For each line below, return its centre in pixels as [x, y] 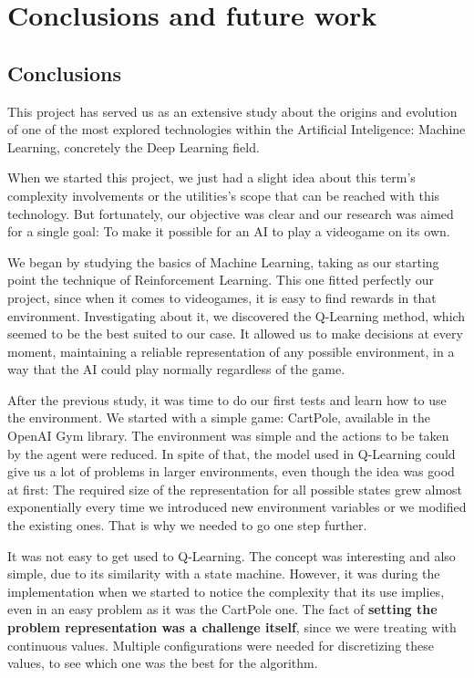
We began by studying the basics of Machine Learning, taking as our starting [223, 261]
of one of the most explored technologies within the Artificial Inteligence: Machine [237, 129]
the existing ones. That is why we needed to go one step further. [187, 525]
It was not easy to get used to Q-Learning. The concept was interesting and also [232, 555]
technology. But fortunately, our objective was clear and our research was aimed [231, 213]
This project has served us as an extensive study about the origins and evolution [232, 111]
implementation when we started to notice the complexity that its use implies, [226, 591]
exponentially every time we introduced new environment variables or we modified [237, 507]
